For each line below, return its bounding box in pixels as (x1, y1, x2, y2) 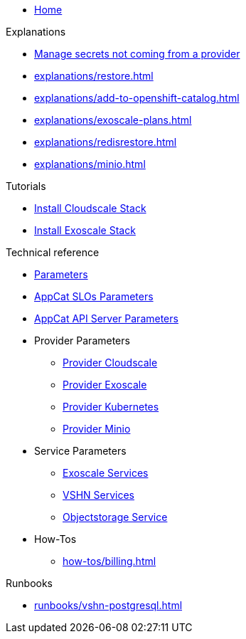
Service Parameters (34, 445, 127, 457)
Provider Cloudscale (63, 357, 158, 369)
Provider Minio (63, 423, 131, 435)
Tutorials (6, 180, 46, 192)
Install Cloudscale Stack (34, 202, 146, 214)
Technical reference (6, 246, 100, 258)
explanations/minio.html (34, 158, 146, 170)
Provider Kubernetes (63, 401, 159, 413)
